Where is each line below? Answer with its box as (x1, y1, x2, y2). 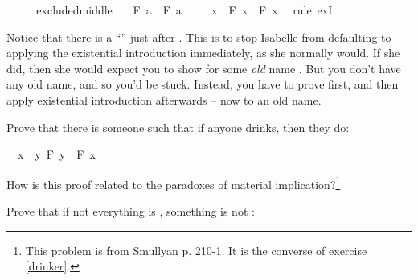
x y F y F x (17, 146, 96, 163)
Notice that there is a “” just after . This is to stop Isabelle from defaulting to (6, 28, 391, 45)
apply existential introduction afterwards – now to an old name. (6, 91, 322, 108)
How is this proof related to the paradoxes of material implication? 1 (6, 173, 341, 192)
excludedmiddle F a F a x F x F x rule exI (36, 2, 333, 18)
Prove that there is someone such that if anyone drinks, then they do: (6, 118, 350, 135)
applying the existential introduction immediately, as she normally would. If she (6, 44, 400, 61)
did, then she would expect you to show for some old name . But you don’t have (6, 60, 401, 76)
